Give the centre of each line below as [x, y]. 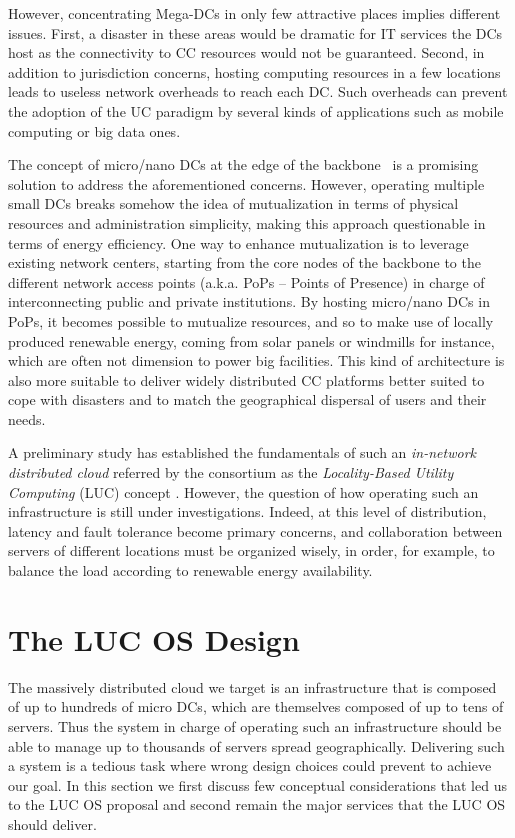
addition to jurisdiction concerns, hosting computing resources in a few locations [254, 71]
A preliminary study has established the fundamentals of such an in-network [242, 452]
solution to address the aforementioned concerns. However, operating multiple [246, 183]
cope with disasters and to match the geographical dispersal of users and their [247, 399]
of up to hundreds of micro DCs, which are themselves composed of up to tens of [256, 706]
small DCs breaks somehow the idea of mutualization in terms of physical [233, 203]
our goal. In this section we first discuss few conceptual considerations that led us [257, 784]
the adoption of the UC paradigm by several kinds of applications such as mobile [256, 110]
